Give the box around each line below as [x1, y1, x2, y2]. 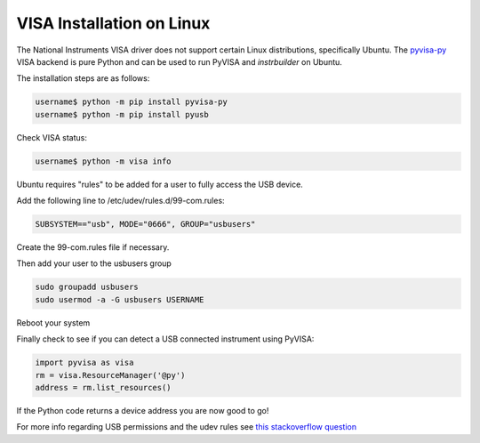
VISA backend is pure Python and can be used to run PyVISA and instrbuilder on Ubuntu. [16, 56, 342, 67]
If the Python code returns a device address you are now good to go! [16, 405, 269, 415]
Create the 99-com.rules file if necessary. [16, 242, 170, 253]
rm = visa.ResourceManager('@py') [35, 370, 186, 380]
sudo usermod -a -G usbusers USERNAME [35, 294, 204, 304]
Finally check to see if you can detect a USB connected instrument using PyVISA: [16, 334, 315, 344]
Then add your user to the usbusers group [16, 258, 172, 269]
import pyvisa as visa [35, 358, 134, 368]
